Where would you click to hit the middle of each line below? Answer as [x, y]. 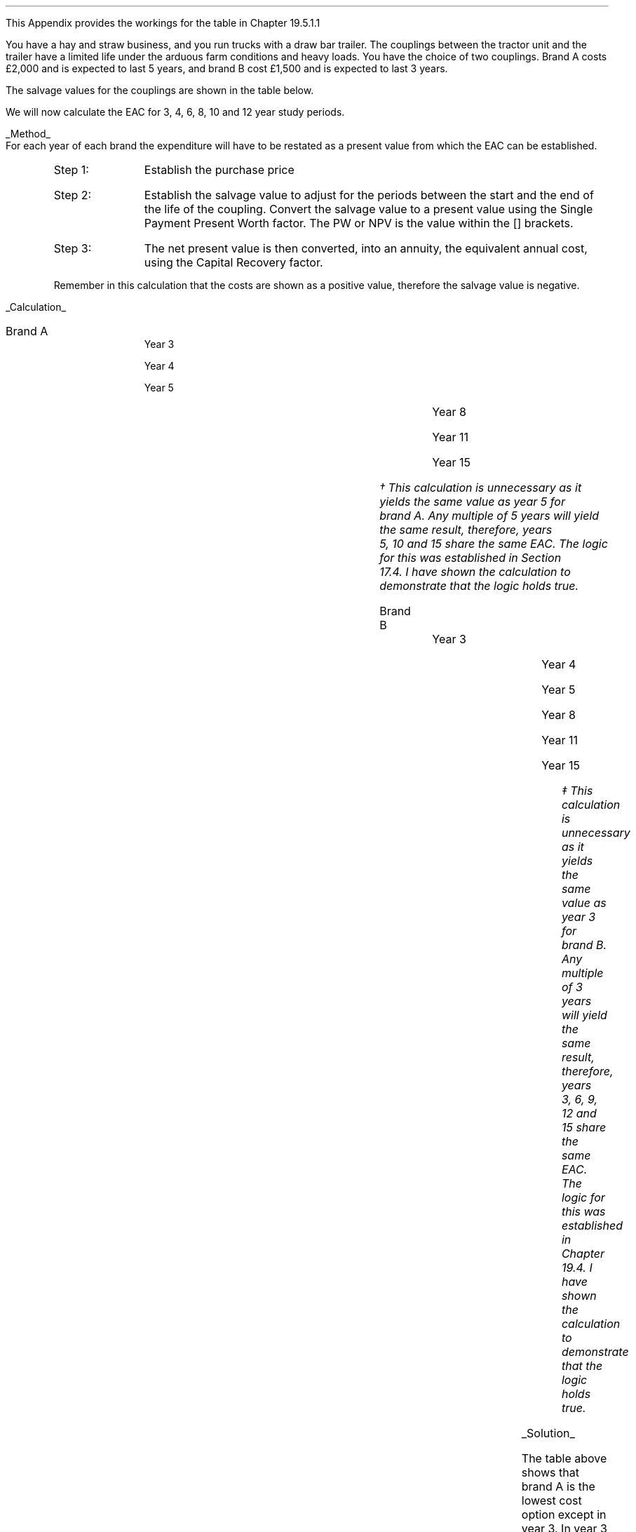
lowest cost [552, 1500]
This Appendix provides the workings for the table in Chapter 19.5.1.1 [163, 23]
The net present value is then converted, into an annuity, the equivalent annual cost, [366, 248]
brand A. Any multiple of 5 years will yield [489, 516]
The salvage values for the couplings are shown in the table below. [160, 90]
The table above [564, 1458]
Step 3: [73, 248]
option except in [564, 1514]
